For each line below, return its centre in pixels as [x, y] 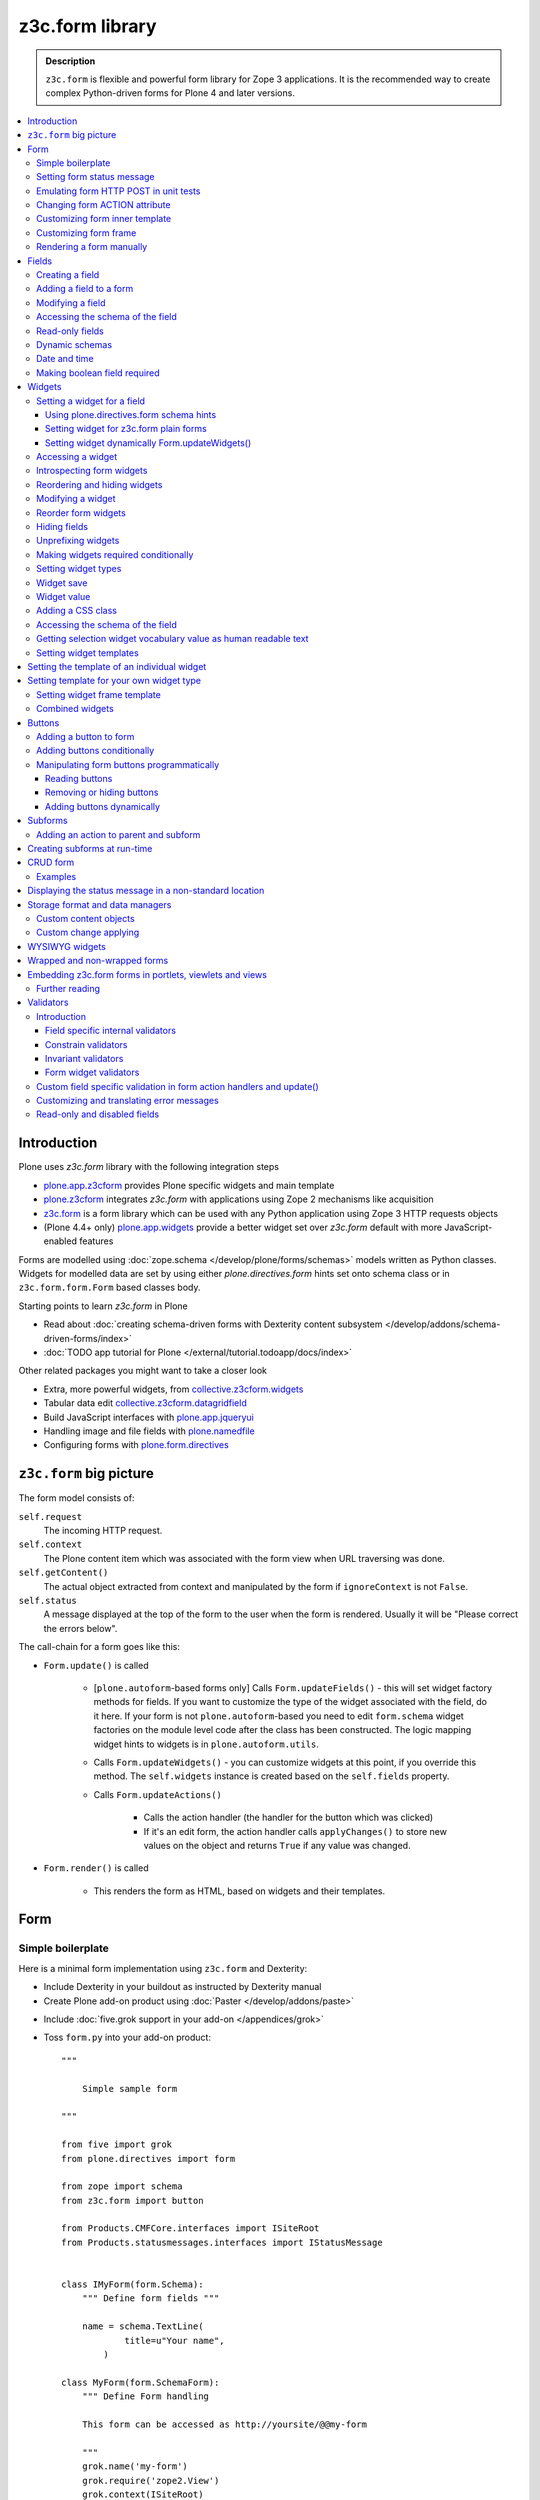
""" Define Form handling [145, 2396]
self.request [50, 1516]
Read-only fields [70, 331]
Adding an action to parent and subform [118, 834]
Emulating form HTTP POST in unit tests [118, 191]
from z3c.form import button [132, 2200]
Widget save [62, 582]
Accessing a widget [77, 457]
